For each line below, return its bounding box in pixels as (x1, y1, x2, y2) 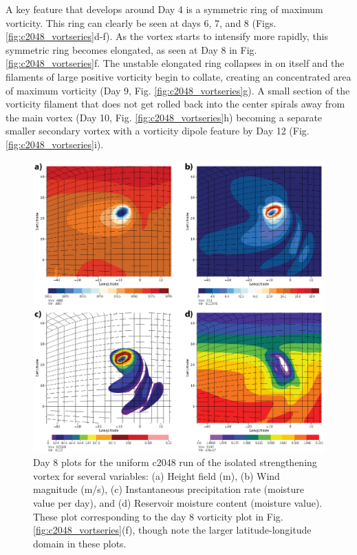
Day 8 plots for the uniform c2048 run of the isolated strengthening (33, 455, 317, 470)
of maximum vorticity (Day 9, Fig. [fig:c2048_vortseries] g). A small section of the (6, 83, 350, 97)
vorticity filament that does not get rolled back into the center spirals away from (6, 97, 345, 111)
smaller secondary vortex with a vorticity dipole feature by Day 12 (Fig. (6, 123, 310, 138)
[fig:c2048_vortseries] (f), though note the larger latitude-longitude (33, 523, 312, 537)
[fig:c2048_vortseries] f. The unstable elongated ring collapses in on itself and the (6, 56, 345, 70)
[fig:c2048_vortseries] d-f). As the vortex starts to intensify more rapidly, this (6, 29, 329, 43)
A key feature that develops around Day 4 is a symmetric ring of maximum (6, 2, 323, 16)
